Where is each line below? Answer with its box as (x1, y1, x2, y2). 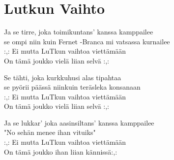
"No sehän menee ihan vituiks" (4, 127, 96, 137)
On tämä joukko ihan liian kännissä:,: (4, 146, 117, 157)
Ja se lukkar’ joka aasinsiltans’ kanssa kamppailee (4, 117, 154, 128)
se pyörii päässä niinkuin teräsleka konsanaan (4, 82, 141, 92)
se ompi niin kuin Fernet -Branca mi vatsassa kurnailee (4, 36, 170, 46)
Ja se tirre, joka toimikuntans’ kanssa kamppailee (4, 27, 153, 37)
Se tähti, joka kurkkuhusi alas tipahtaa (4, 72, 121, 82)
